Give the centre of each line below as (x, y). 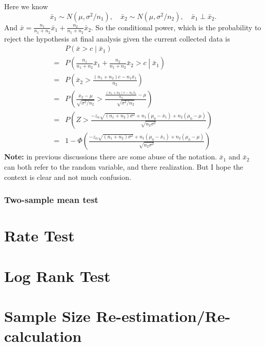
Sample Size (47, 316)
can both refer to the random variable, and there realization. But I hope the (124, 166)
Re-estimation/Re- (163, 316)
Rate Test (39, 236)
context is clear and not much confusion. (68, 177)
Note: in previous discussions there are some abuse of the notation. (111, 157)
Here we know (26, 6)
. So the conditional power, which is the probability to (176, 27)
